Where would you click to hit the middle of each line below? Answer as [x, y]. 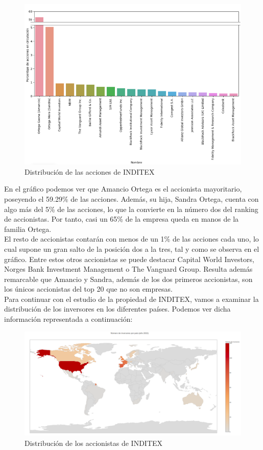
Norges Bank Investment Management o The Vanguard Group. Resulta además [128, 269]
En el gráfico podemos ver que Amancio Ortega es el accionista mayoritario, [123, 189]
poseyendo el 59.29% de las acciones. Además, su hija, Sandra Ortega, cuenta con [131, 198]
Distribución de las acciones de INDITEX [90, 171]
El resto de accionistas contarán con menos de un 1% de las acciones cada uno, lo [131, 239]
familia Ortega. [28, 229]
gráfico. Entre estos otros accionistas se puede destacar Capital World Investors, [129, 259]
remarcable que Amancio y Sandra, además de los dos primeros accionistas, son [128, 279]
